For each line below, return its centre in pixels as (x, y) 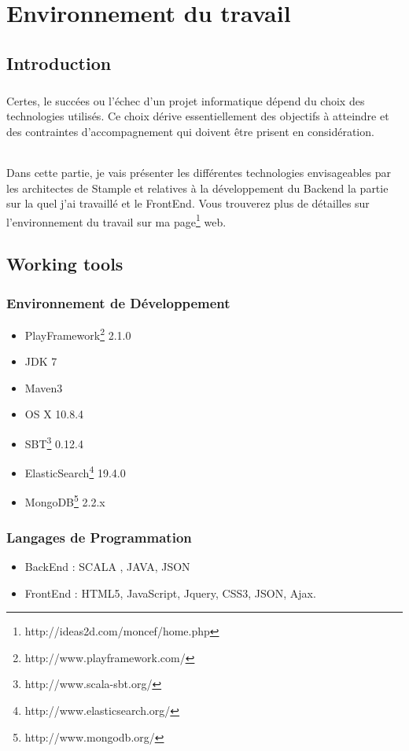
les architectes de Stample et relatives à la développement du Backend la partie (197, 188)
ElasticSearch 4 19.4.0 (75, 471)
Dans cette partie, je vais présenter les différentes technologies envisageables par (199, 172)
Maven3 (44, 387)
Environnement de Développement (118, 302)
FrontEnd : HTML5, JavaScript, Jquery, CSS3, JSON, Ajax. (170, 593)
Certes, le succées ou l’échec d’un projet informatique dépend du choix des (186, 100)
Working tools (65, 264)
